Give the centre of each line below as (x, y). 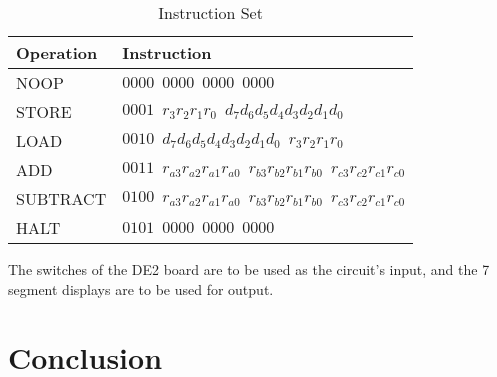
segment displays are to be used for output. (141, 288)
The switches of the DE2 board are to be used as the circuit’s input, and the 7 (249, 269)
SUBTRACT (61, 198)
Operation (57, 52)
